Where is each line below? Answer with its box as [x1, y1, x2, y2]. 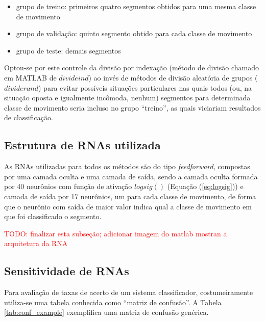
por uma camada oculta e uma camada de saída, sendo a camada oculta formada [4, 171, 258, 181]
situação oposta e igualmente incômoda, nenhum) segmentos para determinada [4, 92, 251, 103]
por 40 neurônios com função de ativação [4, 181, 132, 192]
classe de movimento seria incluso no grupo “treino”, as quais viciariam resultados [4, 102, 261, 113]
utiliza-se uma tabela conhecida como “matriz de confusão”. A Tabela [4, 297, 222, 307]
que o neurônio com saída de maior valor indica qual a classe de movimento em [4, 201, 252, 211]
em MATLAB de [4, 72, 57, 83]
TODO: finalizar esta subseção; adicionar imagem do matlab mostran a [4, 228, 227, 238]
